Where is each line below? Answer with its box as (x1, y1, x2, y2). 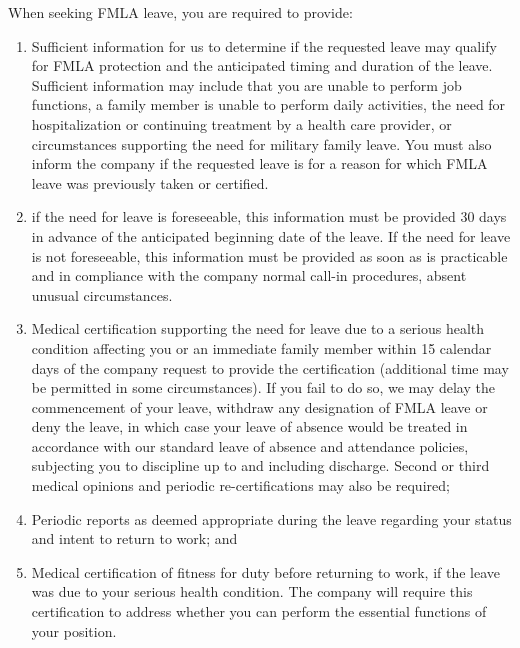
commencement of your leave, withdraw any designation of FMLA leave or (31, 396, 488, 417)
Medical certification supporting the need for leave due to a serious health (31, 318, 485, 339)
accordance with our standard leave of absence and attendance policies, (31, 435, 469, 456)
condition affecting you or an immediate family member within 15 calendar (31, 337, 492, 358)
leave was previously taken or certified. (31, 172, 269, 193)
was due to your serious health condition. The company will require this (31, 581, 473, 602)
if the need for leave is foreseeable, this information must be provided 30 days (31, 206, 507, 227)
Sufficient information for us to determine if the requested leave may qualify (31, 35, 497, 56)
